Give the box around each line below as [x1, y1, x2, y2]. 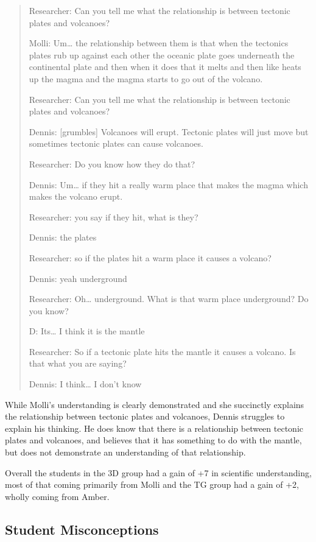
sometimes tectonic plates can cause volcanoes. [29, 137, 203, 150]
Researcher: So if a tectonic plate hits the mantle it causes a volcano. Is [29, 345, 296, 357]
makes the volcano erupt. [29, 190, 123, 203]
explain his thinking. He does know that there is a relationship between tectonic [5, 421, 303, 434]
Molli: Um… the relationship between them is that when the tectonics [29, 37, 289, 49]
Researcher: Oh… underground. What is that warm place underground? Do [29, 292, 309, 305]
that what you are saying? [29, 357, 127, 370]
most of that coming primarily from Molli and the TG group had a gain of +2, [5, 478, 299, 491]
